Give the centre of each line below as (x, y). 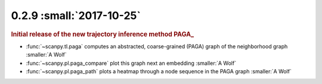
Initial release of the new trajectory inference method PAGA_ (102, 34)
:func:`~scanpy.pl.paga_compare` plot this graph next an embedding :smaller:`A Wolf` (131, 63)
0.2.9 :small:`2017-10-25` (76, 15)
